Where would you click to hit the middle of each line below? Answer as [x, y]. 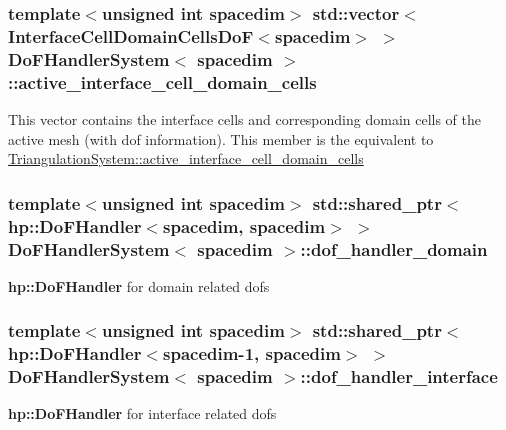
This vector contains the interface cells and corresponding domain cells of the [245, 118]
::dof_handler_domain [394, 248]
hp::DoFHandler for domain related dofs [139, 285]
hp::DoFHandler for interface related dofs [142, 413]
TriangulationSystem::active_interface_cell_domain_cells [186, 158]
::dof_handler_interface [399, 376]
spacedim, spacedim [244, 225]
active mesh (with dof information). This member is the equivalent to [221, 138]
